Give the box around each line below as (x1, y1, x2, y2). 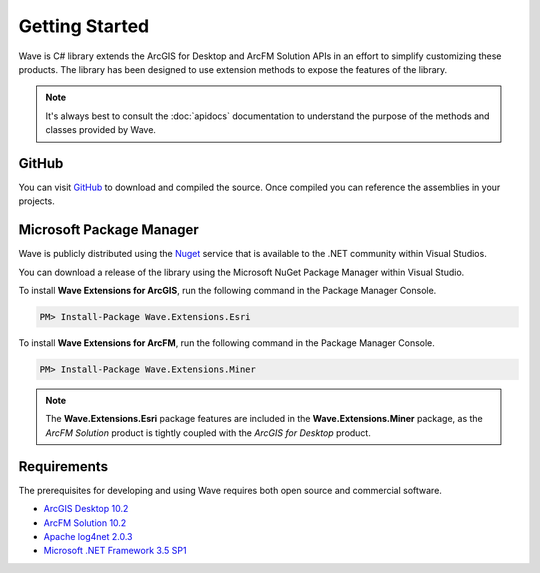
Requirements (18, 458, 109, 475)
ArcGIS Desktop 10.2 (43, 503, 129, 515)
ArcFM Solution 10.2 (43, 516, 127, 529)
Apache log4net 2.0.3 (43, 530, 133, 542)
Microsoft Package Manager (18, 221, 199, 239)
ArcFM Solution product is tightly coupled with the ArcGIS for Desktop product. (45, 426, 372, 439)
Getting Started (18, 15, 150, 37)
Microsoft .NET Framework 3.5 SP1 (43, 545, 187, 557)
